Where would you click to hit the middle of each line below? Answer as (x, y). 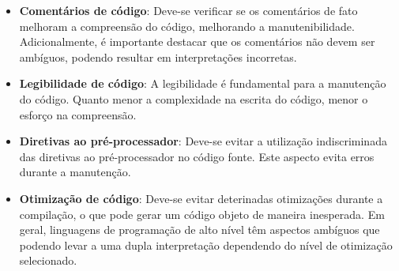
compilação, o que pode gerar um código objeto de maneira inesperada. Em (202, 214)
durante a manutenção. (75, 172)
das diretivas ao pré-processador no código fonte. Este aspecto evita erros (197, 156)
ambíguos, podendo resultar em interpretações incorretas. (158, 56)
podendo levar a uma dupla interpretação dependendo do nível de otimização (206, 245)
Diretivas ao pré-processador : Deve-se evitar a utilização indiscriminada (203, 141)
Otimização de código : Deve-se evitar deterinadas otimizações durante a (201, 198)
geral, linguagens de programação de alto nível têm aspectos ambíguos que (199, 230)
